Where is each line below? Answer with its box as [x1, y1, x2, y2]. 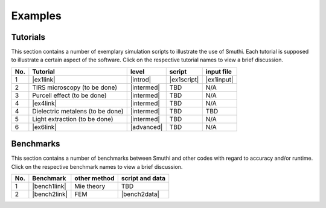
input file [205, 67, 232, 75]
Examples [11, 9, 62, 22]
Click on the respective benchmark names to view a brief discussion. [11, 163, 183, 170]
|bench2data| [121, 190, 160, 198]
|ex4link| [32, 99, 57, 107]
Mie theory [74, 182, 106, 191]
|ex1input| [205, 75, 234, 84]
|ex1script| [169, 75, 199, 84]
